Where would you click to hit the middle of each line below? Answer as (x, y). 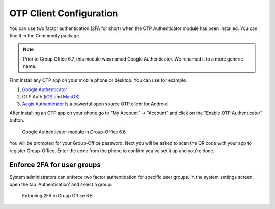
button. (17, 120)
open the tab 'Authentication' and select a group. (61, 184)
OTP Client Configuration (64, 13)
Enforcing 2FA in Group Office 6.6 (58, 196)
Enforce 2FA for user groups (55, 165)
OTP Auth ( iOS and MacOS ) (51, 97)
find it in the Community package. (45, 35)
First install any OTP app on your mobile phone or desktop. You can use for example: (98, 80)
